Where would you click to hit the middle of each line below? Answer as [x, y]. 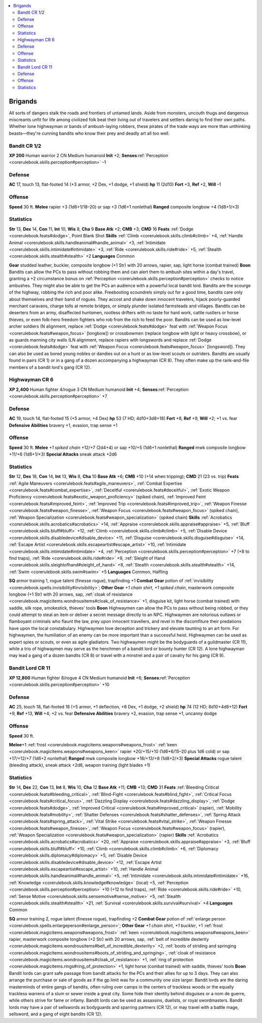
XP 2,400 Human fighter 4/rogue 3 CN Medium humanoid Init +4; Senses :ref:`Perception [99, 389]
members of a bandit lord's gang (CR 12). [50, 367]
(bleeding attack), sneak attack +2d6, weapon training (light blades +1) [80, 765]
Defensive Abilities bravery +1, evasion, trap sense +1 [63, 425]
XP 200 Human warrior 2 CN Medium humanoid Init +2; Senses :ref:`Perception [89, 155]
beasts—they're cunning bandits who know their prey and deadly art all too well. [89, 133]
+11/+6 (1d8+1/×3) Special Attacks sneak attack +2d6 [63, 454]
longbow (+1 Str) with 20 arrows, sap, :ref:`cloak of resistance [71, 594]
